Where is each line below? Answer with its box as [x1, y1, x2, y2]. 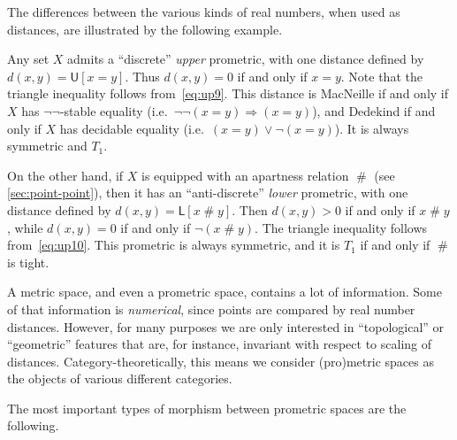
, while [7, 218, 43, 236]
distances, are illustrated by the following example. [7, 19, 283, 38]
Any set [7, 50, 50, 68]
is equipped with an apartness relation [141, 166, 349, 184]
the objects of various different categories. [7, 369, 232, 388]
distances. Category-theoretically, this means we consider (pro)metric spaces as [7, 351, 434, 370]
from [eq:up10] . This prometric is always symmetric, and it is [7, 235, 340, 254]
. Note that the [340, 66, 423, 85]
